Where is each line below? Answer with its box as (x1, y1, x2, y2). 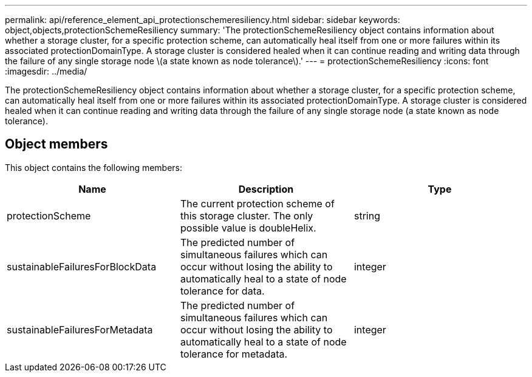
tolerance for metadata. (180, 347, 288, 360)
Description (238, 182, 294, 195)
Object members (5, 136, 108, 152)
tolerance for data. (180, 284, 265, 297)
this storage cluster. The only (180, 209, 313, 222)
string (353, 209, 380, 222)
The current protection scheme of (180, 197, 335, 210)
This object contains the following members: (5, 162, 183, 173)
